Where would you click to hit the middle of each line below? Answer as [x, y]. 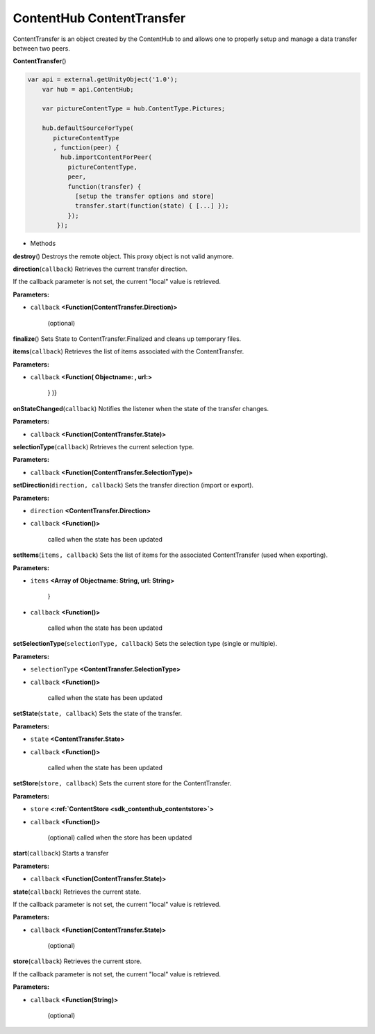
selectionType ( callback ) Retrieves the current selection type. [103, 447]
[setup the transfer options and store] [145, 196]
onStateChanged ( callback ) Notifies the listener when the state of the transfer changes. [141, 408]
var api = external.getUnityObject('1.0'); [103, 80]
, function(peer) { [86, 148]
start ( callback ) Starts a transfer [61, 853]
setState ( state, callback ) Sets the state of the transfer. [98, 714]
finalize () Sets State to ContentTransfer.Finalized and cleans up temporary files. [127, 339]
